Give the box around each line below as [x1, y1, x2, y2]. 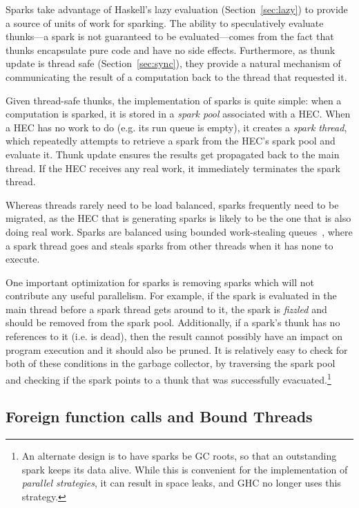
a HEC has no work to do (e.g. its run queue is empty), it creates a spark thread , [6, 120, 347, 134]
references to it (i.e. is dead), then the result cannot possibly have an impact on [6, 329, 343, 344]
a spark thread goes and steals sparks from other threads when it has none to [6, 238, 333, 252]
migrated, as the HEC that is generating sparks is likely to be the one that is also [6, 211, 351, 225]
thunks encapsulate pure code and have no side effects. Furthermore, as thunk [6, 42, 336, 57]
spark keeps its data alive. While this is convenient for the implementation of [21, 462, 348, 476]
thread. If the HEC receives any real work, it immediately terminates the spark [6, 160, 340, 175]
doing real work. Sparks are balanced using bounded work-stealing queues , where [6, 224, 353, 238]
